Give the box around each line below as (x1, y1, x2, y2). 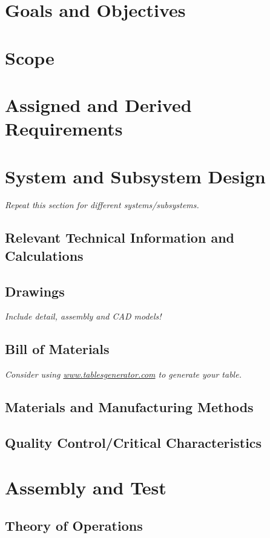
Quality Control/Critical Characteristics (5, 433, 262, 451)
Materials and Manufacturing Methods (5, 398, 254, 416)
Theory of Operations (5, 516, 143, 535)
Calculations (5, 246, 84, 264)
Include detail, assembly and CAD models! (5, 310, 162, 323)
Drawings (5, 281, 65, 300)
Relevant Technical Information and (5, 228, 234, 247)
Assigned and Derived (5, 92, 192, 117)
